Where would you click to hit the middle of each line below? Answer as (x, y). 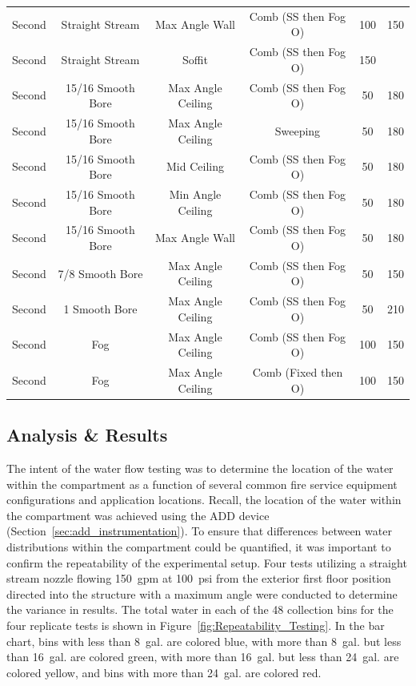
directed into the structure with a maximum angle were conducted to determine (202, 593)
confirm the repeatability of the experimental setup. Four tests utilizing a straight (207, 562)
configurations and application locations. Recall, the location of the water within (204, 500)
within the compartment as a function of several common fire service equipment (202, 484)
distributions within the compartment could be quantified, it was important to (199, 546)
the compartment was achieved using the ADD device (138, 515)
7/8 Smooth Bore (100, 273)
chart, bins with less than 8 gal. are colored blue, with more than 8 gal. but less (204, 641)
